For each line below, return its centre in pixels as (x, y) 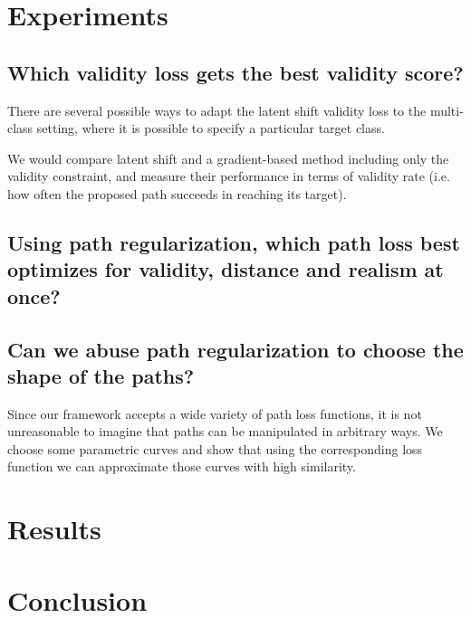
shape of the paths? (101, 375)
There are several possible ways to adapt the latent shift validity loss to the (217, 110)
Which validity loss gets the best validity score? (235, 72)
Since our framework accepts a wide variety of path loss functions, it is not (215, 413)
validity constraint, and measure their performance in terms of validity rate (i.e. (229, 176)
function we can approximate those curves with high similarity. (182, 466)
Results (54, 529)
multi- (447, 110)
